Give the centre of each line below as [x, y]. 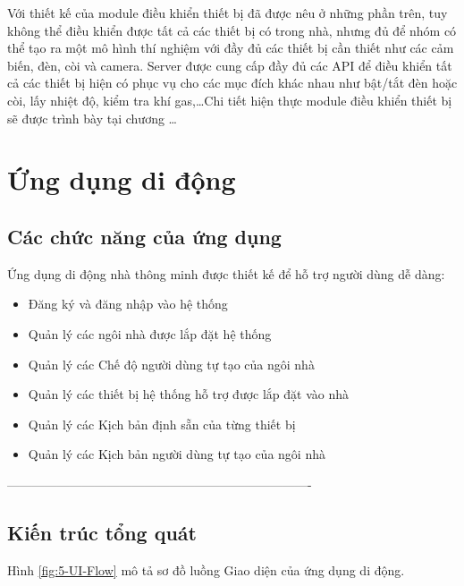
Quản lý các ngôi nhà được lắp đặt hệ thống [150, 333]
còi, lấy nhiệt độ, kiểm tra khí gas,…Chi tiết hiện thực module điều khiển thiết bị [230, 100]
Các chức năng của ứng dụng [144, 236]
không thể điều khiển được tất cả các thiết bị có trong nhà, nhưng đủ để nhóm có [232, 30]
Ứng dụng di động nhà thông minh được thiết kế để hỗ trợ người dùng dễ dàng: [226, 273]
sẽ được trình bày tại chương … [92, 118]
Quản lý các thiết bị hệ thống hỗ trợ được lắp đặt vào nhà [189, 394]
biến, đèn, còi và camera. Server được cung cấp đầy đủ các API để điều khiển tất [230, 65]
